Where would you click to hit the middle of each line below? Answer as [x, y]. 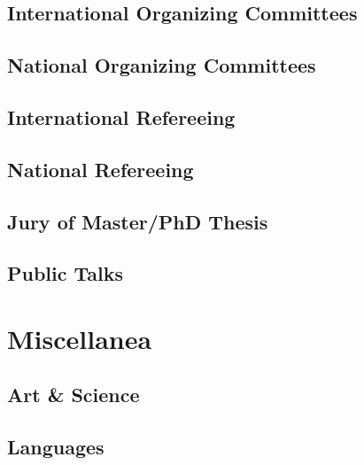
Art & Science [74, 395]
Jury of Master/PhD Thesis [138, 221]
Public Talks [66, 273]
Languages [56, 447]
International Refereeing [121, 116]
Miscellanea [80, 338]
